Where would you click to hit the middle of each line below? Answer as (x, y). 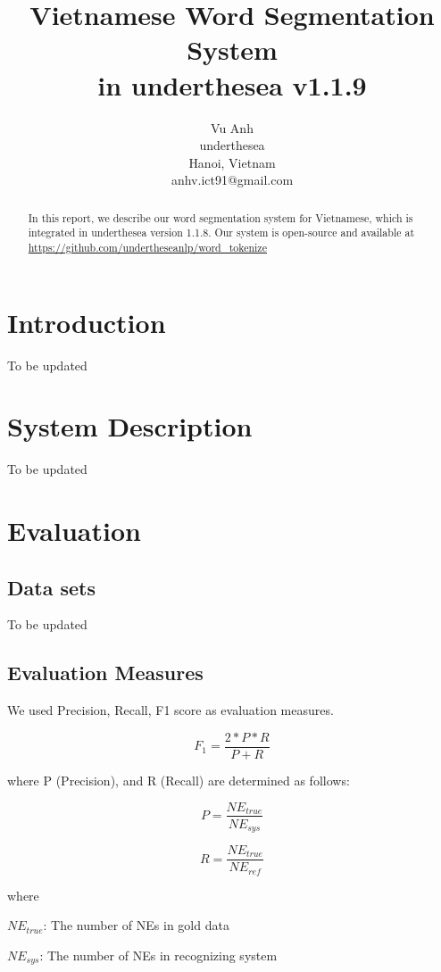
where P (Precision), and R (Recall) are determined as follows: (179, 780)
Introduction (87, 322)
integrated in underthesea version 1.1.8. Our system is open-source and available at (221, 233)
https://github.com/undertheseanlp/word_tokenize (147, 247)
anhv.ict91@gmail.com (232, 180)
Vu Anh (232, 127)
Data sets (51, 587)
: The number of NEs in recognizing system (158, 955)
